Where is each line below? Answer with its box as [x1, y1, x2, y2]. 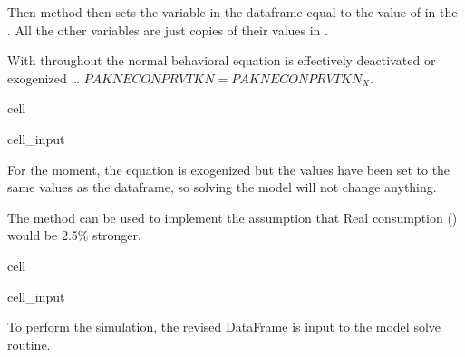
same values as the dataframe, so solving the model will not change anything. [7, 178, 437, 197]
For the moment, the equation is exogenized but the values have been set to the [7, 159, 450, 178]
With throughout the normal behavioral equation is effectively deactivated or [7, 51, 436, 70]
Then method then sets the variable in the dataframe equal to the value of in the [7, 3, 458, 21]
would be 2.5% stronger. [7, 226, 141, 245]
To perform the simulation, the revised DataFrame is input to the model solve [7, 317, 441, 336]
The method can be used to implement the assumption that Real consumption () [7, 207, 458, 227]
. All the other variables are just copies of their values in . [7, 20, 328, 39]
